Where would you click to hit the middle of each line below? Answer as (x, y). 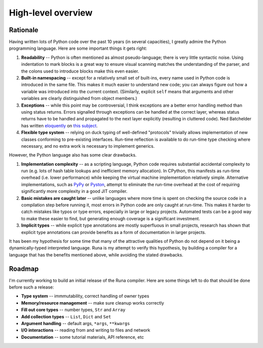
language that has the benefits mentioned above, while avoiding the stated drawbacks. (96, 255)
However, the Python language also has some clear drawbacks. (73, 155)
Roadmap (24, 269)
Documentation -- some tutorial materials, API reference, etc (83, 337)
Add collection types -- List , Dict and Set (66, 316)
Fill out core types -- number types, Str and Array (73, 310)
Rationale (24, 30)
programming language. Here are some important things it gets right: (78, 48)
